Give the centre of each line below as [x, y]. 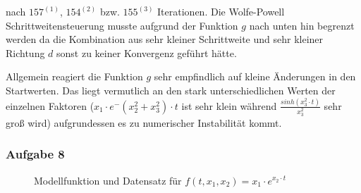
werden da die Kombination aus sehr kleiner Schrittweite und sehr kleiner [165, 39]
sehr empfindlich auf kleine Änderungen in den [255, 76]
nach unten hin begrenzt [302, 25]
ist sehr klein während [229, 105]
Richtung [25, 52]
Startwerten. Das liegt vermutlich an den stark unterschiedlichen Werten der [171, 90]
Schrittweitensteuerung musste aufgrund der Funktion [122, 25]
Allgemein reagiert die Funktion [74, 76]
